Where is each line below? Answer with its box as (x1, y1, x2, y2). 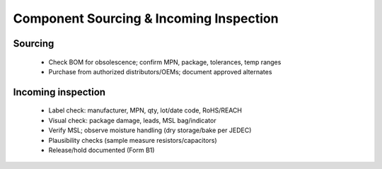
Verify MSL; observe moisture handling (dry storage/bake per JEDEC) (48, 126, 252, 134)
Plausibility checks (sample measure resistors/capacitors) (48, 136, 217, 144)
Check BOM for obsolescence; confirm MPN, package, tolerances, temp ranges (48, 57, 282, 66)
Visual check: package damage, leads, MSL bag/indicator (48, 116, 216, 124)
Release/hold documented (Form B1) (48, 146, 155, 154)
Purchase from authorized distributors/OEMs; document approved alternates (48, 67, 272, 76)
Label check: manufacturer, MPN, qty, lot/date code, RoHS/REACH (48, 106, 242, 115)
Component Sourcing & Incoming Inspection (13, 11, 279, 26)
